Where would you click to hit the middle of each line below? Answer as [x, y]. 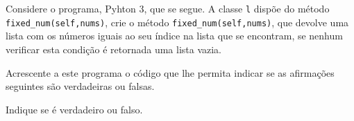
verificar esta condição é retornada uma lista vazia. [114, 49]
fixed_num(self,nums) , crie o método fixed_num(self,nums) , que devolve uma [177, 22]
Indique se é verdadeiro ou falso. [74, 109]
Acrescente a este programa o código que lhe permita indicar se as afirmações [170, 72]
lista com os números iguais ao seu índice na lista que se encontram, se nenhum [174, 36]
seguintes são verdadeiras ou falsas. [80, 86]
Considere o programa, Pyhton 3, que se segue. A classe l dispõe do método [168, 8]
